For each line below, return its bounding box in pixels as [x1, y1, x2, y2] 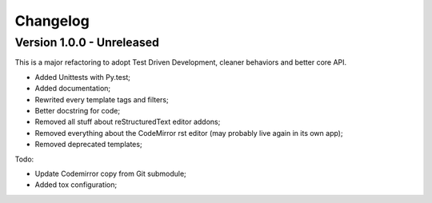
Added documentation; [34, 84, 111, 94]
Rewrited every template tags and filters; [34, 94, 169, 104]
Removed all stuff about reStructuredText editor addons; [34, 117, 221, 127]
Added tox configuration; [34, 180, 118, 189]
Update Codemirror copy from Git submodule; [34, 169, 187, 178]
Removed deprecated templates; [34, 140, 143, 149]
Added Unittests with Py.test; [34, 72, 131, 82]
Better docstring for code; [34, 105, 120, 115]
